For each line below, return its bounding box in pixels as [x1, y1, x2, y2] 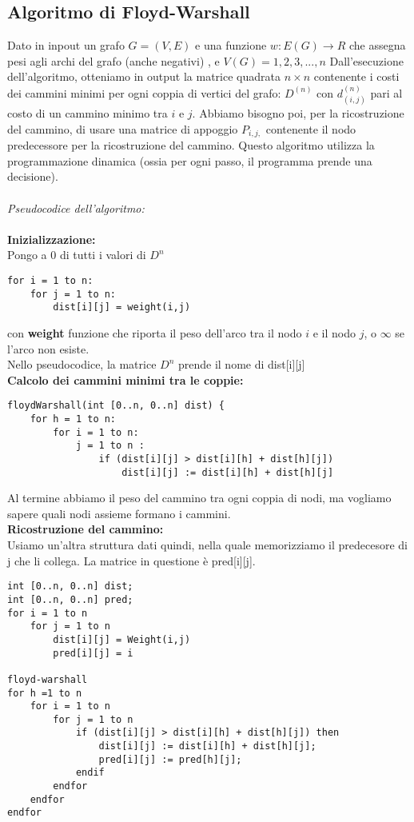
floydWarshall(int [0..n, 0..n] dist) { [7, 400, 225, 412]
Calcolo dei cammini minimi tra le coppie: [7, 371, 244, 388]
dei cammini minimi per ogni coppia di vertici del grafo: [7, 84, 281, 101]
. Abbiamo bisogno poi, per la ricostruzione [192, 105, 404, 122]
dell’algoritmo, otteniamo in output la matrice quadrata [7, 68, 281, 85]
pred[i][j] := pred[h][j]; [98, 753, 242, 765]
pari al [370, 84, 403, 101]
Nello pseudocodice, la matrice [7, 356, 157, 373]
